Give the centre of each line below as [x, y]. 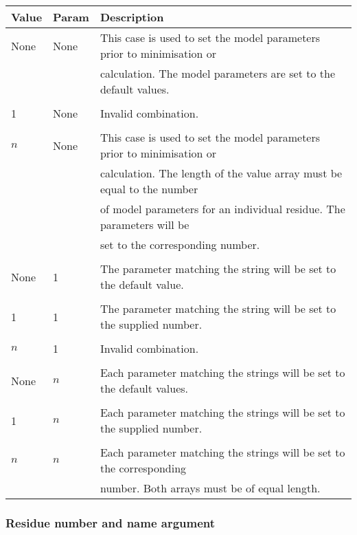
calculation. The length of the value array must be [221, 173]
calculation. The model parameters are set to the [218, 73]
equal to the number [149, 189]
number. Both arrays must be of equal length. [210, 488]
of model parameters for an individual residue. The [222, 209]
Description [132, 17]
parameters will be [145, 225]
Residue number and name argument [111, 522]
